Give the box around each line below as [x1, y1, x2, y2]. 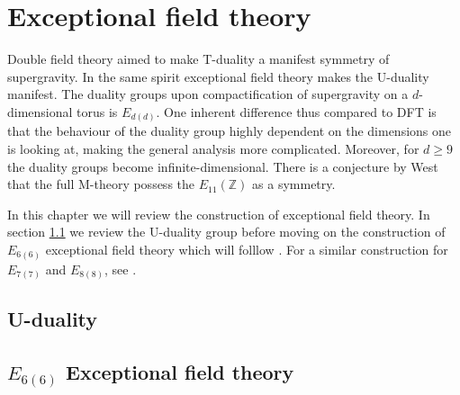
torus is [77, 102, 118, 121]
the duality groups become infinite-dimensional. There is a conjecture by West [7, 157, 438, 175]
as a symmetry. [252, 175, 336, 193]
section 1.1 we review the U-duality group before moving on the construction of [7, 222, 446, 241]
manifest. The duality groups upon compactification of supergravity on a [7, 85, 409, 103]
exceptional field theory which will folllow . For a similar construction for [45, 239, 448, 258]
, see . [104, 259, 137, 278]
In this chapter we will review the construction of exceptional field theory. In [7, 204, 430, 223]
